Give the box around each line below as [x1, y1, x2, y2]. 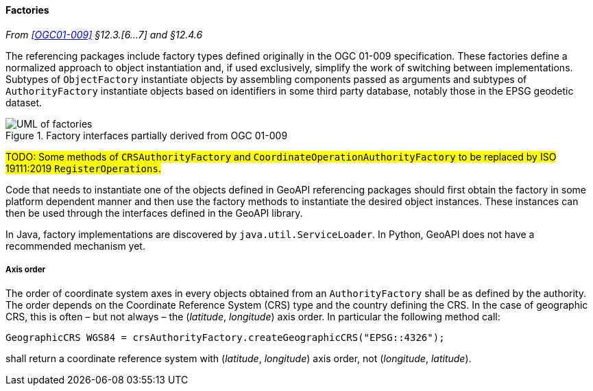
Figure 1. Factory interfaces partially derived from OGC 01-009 [5, 129, 288, 141]
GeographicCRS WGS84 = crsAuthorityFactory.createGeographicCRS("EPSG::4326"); [5, 332, 445, 344]
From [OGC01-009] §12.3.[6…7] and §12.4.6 [5, 28, 203, 40]
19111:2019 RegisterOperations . [5, 162, 161, 174]
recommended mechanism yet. [5, 239, 145, 252]
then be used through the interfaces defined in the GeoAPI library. [5, 206, 303, 219]
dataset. [5, 96, 43, 108]
